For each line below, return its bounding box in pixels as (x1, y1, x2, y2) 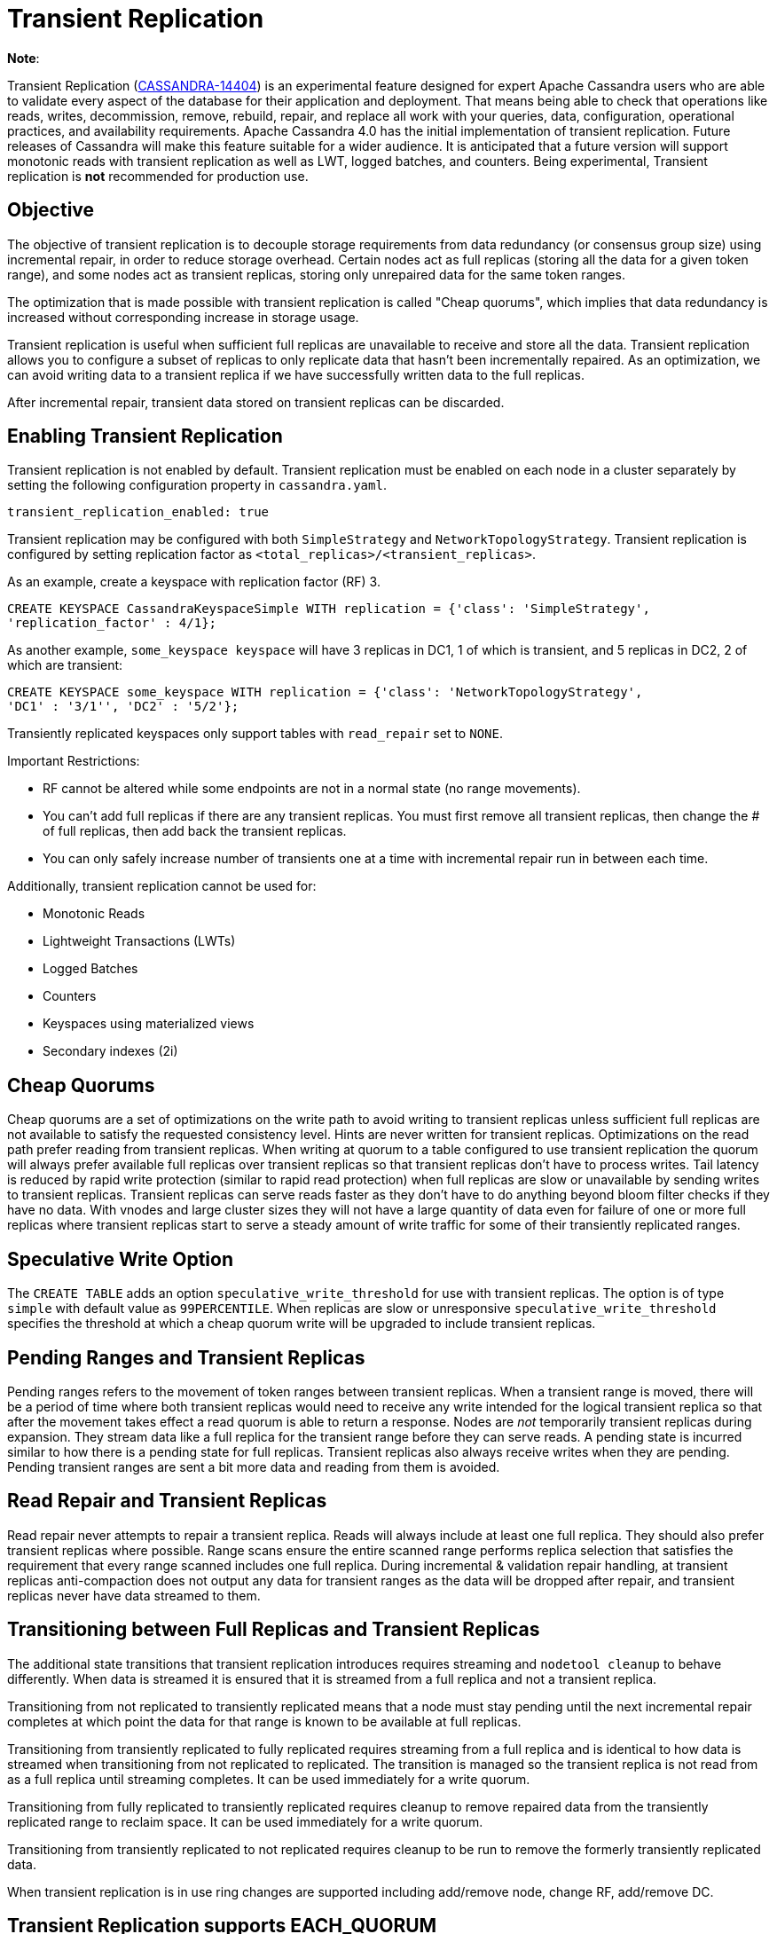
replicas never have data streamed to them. (7, 1587, 261, 1603)
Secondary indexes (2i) (43, 1043, 178, 1059)
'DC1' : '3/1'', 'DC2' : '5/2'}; (7, 699, 239, 714)
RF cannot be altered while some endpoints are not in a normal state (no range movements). (43, 781, 581, 797)
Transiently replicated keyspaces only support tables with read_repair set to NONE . (7, 726, 503, 742)
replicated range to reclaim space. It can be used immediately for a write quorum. (7, 1813, 483, 1829)
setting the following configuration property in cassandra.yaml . (7, 477, 387, 493)
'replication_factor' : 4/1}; (7, 616, 217, 631)
